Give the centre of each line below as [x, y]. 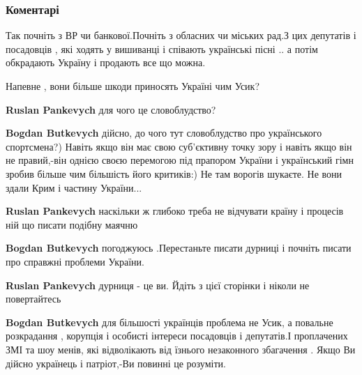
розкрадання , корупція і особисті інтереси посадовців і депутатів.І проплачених [177, 336]
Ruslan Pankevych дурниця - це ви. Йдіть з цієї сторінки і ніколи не [158, 285]
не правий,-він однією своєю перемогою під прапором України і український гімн [180, 160]
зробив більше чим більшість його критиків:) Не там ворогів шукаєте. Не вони [174, 173]
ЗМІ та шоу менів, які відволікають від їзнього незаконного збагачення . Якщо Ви [181, 349]
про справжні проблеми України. [75, 261]
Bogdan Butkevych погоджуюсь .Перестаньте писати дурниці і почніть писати [179, 248]
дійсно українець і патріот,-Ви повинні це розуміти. [116, 363]
